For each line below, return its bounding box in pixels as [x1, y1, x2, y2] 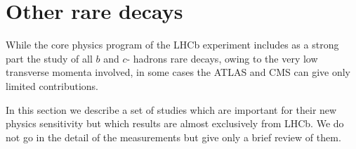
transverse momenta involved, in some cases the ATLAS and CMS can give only [6, 65, 350, 79]
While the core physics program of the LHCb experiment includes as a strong [6, 37, 339, 52]
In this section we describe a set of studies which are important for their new [6, 102, 337, 117]
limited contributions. [6, 78, 98, 93]
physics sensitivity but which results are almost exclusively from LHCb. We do [6, 116, 344, 131]
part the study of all [6, 51, 93, 65]
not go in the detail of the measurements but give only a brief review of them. [6, 129, 341, 144]
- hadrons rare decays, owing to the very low [126, 51, 318, 65]
